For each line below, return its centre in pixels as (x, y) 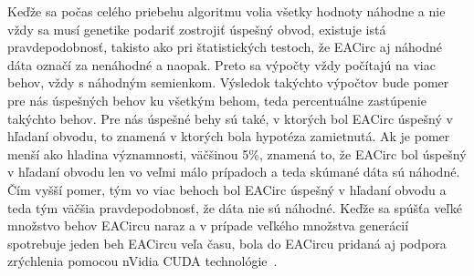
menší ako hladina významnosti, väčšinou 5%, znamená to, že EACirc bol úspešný (237, 153)
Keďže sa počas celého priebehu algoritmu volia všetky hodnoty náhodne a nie (226, 11)
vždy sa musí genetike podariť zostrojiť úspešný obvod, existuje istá (197, 29)
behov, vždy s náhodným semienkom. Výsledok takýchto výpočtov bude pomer (228, 82)
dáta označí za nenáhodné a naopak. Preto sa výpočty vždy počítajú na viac (221, 64)
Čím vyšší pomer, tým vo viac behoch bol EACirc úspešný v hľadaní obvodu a (227, 189)
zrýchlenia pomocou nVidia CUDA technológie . (142, 261)
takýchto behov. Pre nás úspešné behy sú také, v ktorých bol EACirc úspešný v (230, 118)
